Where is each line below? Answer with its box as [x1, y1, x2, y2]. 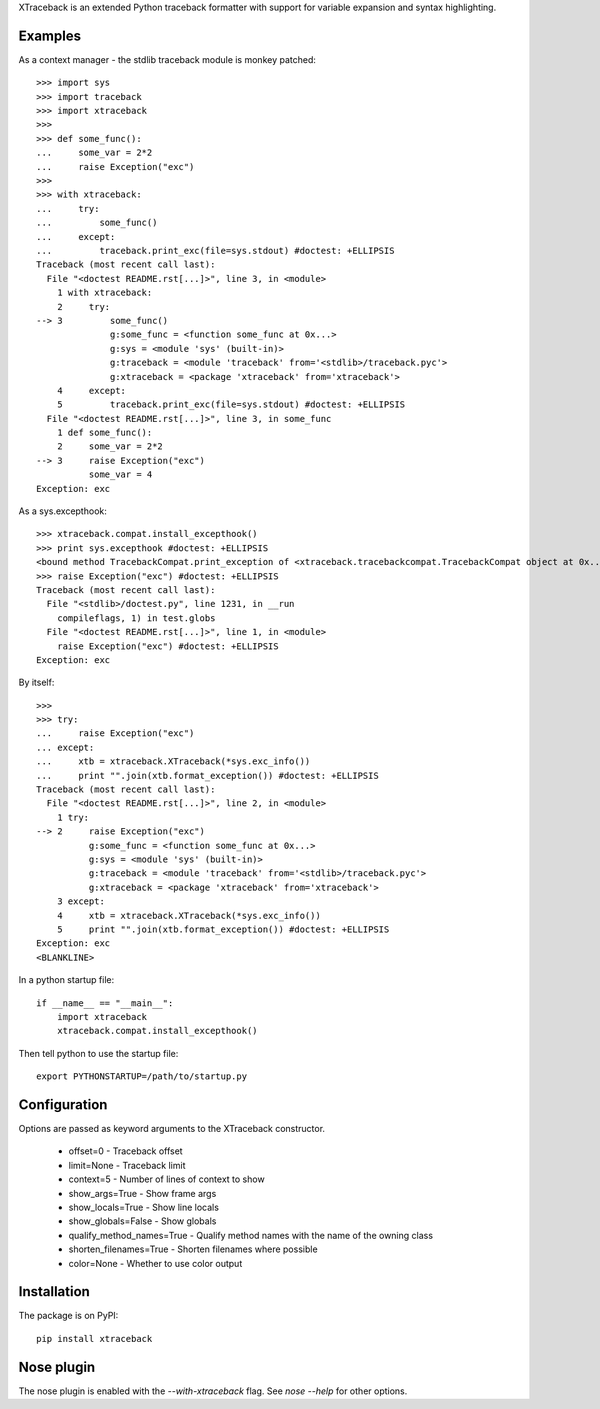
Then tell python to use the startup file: [18, 1047, 179, 1059]
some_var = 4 [88, 469, 153, 480]
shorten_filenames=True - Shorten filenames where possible [68, 1243, 319, 1255]
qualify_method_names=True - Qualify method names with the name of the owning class [68, 1229, 434, 1241]
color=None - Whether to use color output [68, 1257, 243, 1269]
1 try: [56, 811, 90, 823]
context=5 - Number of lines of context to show [68, 1173, 265, 1185]
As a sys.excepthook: [18, 505, 107, 517]
